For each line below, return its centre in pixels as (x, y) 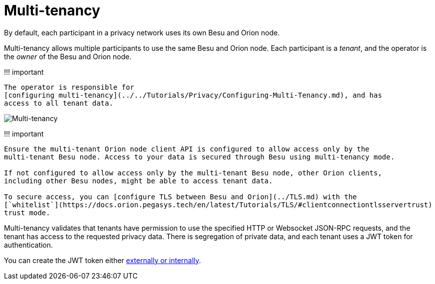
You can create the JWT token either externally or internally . (103, 260)
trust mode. (27, 213)
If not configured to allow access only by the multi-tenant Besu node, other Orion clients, (193, 173)
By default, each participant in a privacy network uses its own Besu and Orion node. (142, 32)
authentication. (29, 245)
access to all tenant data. (59, 103)
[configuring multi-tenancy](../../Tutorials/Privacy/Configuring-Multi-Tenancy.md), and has (193, 95)
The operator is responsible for (69, 87)
